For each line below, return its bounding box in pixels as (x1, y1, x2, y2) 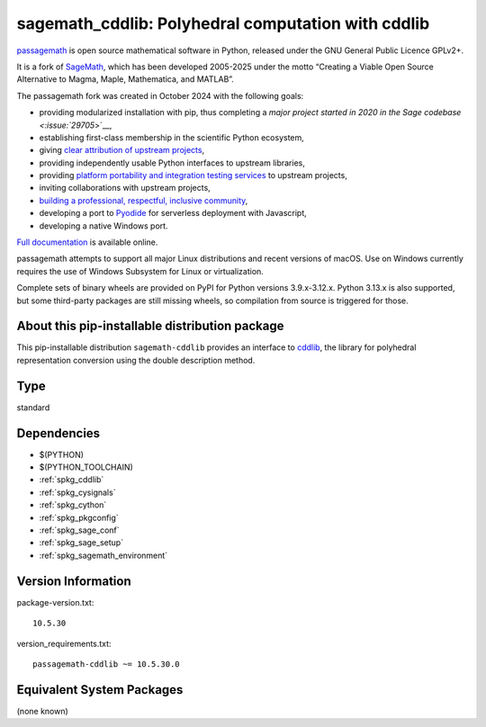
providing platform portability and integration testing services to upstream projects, (39, 170, 348, 181)
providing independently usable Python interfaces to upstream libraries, (39, 157, 306, 168)
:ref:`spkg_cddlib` (39, 474, 104, 485)
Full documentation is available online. (16, 237, 158, 247)
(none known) (16, 705, 69, 716)
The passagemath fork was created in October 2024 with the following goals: (16, 90, 304, 101)
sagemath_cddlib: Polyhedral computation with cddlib (16, 13, 430, 33)
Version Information (16, 573, 131, 588)
